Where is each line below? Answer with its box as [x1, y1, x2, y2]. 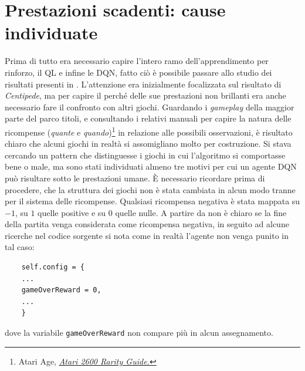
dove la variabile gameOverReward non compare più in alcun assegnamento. [5, 326, 273, 339]
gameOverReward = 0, [21, 286, 101, 295]
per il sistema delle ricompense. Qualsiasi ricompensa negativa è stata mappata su [5, 195, 300, 207]
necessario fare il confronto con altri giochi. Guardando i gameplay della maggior [5, 100, 294, 113]
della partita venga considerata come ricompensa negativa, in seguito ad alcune [5, 218, 289, 230]
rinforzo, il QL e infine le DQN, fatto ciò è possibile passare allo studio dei [5, 66, 272, 78]
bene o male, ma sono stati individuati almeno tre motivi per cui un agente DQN [5, 160, 297, 173]
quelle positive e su [38, 206, 106, 218]
